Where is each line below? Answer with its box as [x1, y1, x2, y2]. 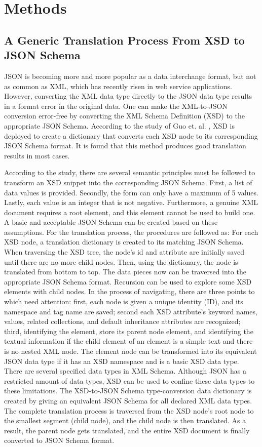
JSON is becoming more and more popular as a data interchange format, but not [4, 70, 256, 81]
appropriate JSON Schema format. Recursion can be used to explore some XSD [4, 276, 252, 287]
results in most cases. [4, 150, 70, 160]
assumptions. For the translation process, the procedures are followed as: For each [4, 226, 258, 237]
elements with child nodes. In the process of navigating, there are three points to [4, 286, 255, 297]
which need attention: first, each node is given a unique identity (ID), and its [4, 296, 243, 307]
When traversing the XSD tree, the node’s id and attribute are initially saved [4, 247, 244, 257]
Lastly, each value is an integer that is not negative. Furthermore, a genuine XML [4, 197, 258, 208]
